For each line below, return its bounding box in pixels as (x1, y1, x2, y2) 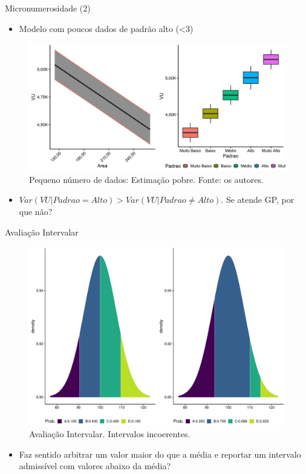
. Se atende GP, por (221, 193, 295, 206)
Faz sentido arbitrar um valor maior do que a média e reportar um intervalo (19, 447, 301, 460)
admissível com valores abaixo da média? (19, 460, 171, 472)
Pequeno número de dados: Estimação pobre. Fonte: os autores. (29, 173, 264, 185)
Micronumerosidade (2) (5, 2, 91, 14)
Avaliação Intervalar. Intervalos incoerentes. (29, 428, 190, 440)
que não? (19, 205, 53, 217)
